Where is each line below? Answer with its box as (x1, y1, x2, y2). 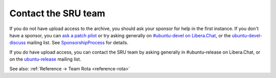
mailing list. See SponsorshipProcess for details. (27, 40, 129, 46)
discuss (9, 40, 26, 46)
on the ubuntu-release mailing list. (9, 56, 81, 62)
